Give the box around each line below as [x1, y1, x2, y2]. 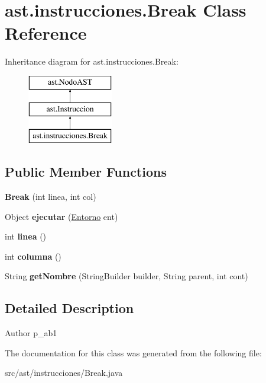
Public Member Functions [5, 162, 167, 181]
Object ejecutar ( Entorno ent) [5, 210, 118, 222]
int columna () [5, 250, 61, 262]
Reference [5, 21, 87, 45]
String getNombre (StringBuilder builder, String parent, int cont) [5, 270, 248, 282]
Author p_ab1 [5, 327, 57, 339]
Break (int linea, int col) [5, 190, 96, 203]
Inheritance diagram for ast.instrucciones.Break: [5, 55, 179, 68]
